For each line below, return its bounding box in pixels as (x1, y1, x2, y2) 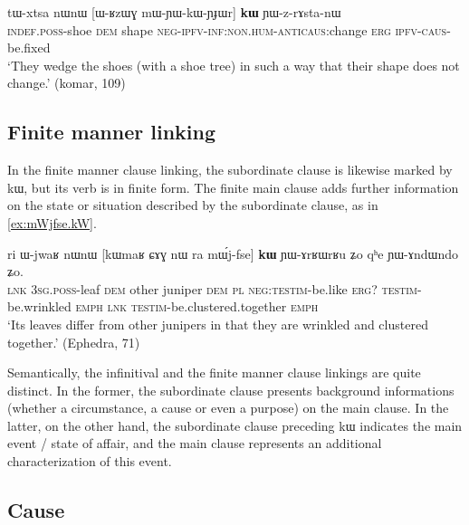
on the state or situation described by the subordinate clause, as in (7, 196, 378, 215)
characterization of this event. (7, 452, 172, 471)
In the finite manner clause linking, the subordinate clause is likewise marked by (7, 160, 453, 179)
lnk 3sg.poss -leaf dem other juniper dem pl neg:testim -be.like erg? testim (7, 279, 418, 298)
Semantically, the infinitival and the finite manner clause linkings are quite (7, 363, 421, 382)
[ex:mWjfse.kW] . (7, 213, 97, 232)
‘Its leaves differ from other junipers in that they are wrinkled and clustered (7, 314, 428, 333)
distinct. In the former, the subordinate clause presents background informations (7, 380, 455, 399)
